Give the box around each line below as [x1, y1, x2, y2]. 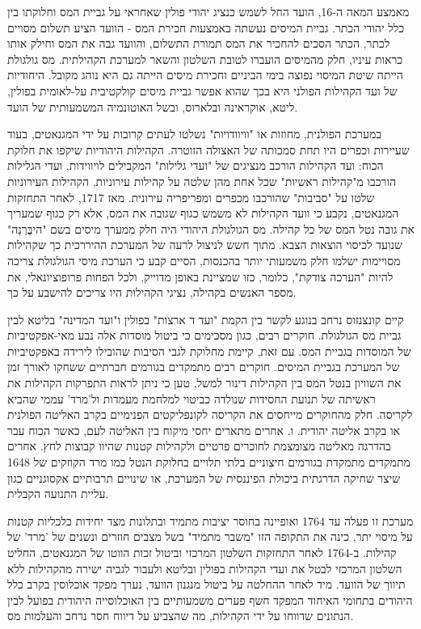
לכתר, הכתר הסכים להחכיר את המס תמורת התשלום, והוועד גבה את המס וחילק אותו [7, 35, 390, 52]
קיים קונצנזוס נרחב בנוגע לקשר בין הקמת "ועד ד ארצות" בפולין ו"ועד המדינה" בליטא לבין [7, 310, 404, 327]
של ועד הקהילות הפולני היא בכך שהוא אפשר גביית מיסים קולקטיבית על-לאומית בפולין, [7, 82, 398, 99]
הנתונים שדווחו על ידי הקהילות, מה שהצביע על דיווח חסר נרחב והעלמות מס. [7, 607, 354, 624]
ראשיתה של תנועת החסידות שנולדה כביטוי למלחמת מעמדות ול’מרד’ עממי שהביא [7, 390, 376, 407]
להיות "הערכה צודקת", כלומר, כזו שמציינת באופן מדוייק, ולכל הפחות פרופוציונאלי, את [7, 268, 394, 285]
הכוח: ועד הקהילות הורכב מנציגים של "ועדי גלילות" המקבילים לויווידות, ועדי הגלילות [7, 157, 384, 174]
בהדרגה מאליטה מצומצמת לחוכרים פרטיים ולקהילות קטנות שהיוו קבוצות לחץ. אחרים [7, 437, 391, 454]
